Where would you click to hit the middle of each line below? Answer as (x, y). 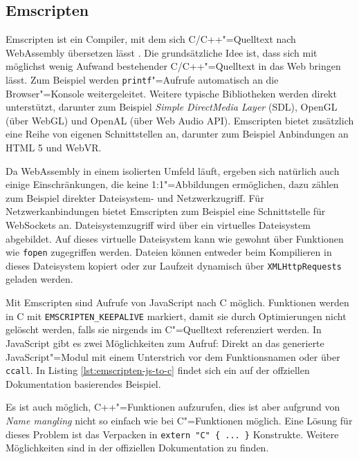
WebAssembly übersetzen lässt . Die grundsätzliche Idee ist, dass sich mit (162, 52)
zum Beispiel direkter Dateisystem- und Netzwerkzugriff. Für (135, 197)
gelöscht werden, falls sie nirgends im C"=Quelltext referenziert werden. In (164, 329)
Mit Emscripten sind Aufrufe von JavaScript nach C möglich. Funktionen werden (177, 302)
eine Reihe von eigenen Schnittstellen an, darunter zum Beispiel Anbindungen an (177, 134)
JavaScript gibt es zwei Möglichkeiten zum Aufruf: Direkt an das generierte (165, 343)
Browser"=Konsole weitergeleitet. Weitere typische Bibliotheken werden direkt (171, 93)
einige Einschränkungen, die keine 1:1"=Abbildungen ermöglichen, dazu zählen (172, 184)
